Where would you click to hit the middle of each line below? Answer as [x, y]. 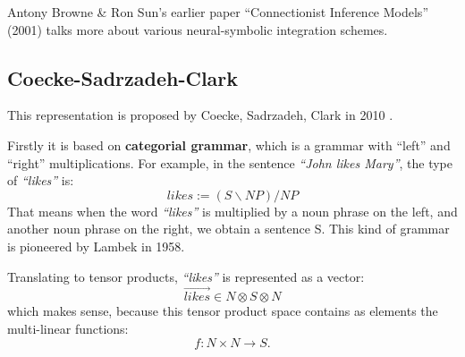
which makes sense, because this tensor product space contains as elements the [223, 311]
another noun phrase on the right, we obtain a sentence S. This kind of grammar [228, 229]
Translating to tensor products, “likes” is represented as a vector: [186, 276]
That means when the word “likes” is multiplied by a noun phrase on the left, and [232, 211]
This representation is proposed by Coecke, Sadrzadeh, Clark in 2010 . [200, 115]
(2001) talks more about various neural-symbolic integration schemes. [198, 29]
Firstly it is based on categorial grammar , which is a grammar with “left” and [229, 144]
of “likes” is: [41, 180]
